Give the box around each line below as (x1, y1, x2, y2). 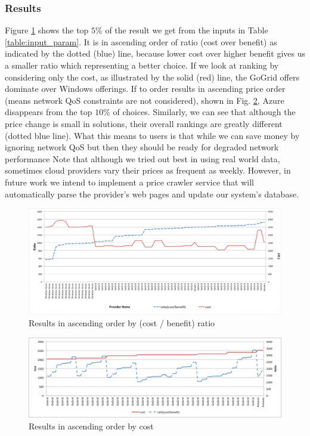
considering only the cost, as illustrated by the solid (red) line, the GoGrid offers (5, 70, 299, 83)
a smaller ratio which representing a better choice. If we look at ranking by (5, 59, 279, 71)
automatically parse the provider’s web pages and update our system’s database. (5, 187, 299, 200)
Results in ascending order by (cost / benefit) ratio (29, 317, 215, 329)
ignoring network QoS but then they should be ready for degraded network (5, 141, 279, 153)
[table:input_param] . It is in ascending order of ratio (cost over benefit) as (5, 35, 277, 48)
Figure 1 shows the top (5, 24, 89, 36)
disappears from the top (5, 106, 92, 118)
